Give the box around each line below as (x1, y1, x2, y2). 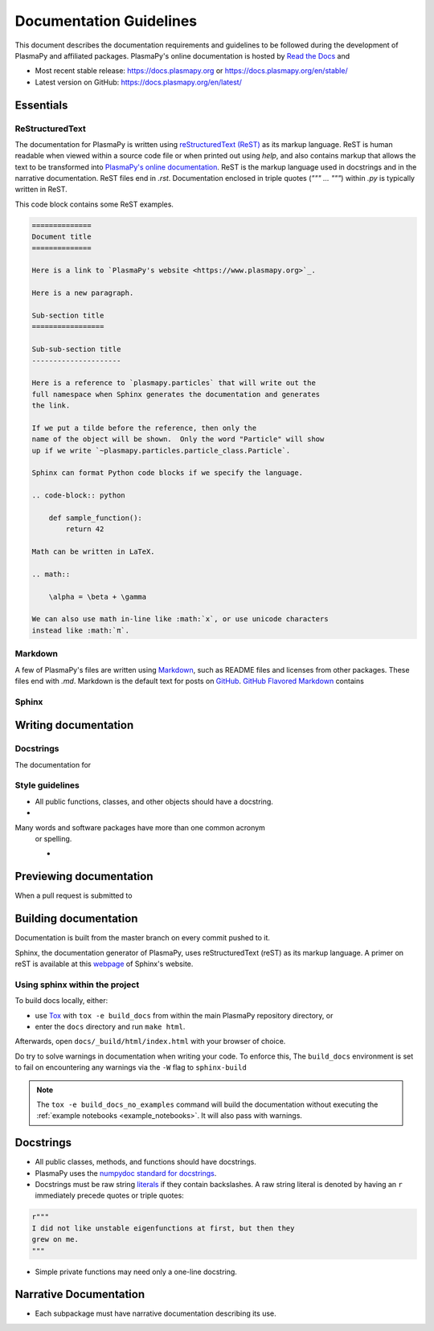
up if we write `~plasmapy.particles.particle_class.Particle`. (31, 446, 291, 455)
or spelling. (35, 834, 72, 844)
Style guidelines (14, 780, 80, 791)
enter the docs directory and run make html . (35, 1022, 186, 1031)
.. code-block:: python (31, 491, 126, 500)
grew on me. (31, 1235, 80, 1244)
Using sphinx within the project (14, 979, 140, 990)
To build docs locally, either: (14, 996, 108, 1005)
